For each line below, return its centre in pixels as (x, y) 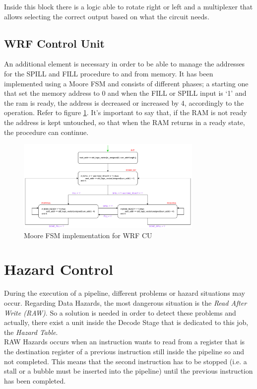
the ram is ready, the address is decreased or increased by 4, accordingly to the (124, 102)
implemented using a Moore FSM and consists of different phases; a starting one (126, 83)
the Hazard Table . (31, 332)
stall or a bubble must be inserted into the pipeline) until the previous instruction (128, 371)
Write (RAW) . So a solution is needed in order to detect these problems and (120, 312)
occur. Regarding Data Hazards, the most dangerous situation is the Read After (126, 302)
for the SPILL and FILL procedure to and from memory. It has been (109, 73)
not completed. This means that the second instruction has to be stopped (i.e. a (126, 361)
